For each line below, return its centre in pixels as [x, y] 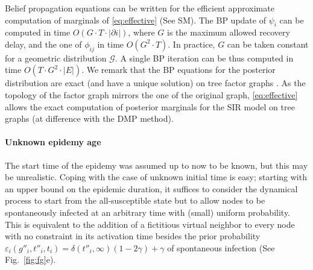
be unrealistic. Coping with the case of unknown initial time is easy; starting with [156, 177]
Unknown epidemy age [53, 142]
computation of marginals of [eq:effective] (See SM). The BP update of [135, 20]
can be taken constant [268, 44]
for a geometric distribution [56, 58]
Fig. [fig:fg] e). [30, 259]
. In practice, [191, 44]
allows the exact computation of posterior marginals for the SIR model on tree [150, 106]
